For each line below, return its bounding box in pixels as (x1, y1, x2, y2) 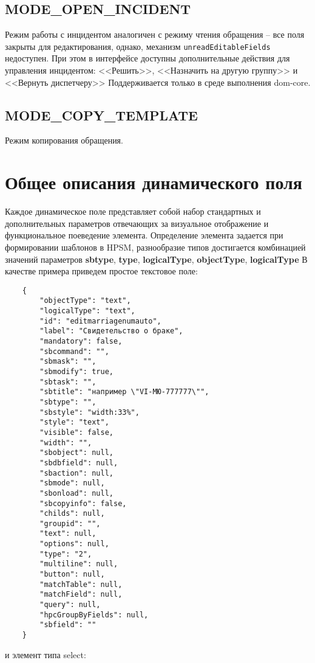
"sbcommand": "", (39, 347, 109, 356)
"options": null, (39, 540, 109, 549)
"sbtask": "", (39, 377, 97, 386)
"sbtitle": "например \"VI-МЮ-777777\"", (39, 387, 209, 397)
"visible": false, (39, 428, 113, 437)
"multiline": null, (39, 560, 118, 569)
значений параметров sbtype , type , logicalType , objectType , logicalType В (5, 252, 308, 265)
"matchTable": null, (39, 580, 123, 589)
